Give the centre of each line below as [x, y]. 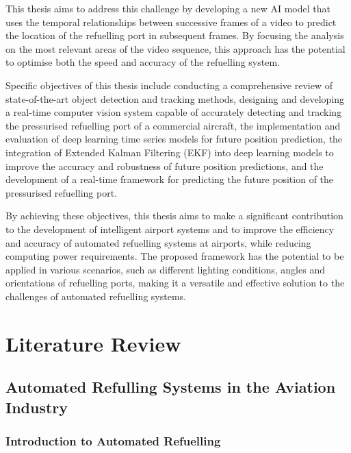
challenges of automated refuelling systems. [96, 296]
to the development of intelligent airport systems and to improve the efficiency [170, 229]
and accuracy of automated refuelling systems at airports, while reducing [158, 242]
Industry [37, 407]
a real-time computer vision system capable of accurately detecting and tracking [174, 112]
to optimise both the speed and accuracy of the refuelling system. [143, 62]
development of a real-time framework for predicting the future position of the [170, 179]
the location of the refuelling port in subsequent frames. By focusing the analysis [175, 35]
